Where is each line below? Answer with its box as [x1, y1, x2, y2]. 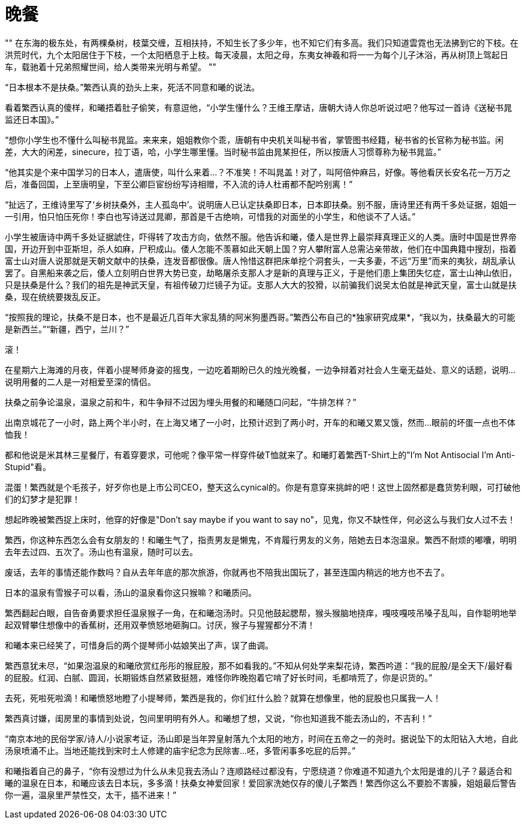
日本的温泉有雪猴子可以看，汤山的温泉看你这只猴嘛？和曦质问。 [5, 587, 257, 598]
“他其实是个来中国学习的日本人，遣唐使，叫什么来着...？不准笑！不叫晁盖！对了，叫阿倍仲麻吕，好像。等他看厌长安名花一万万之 [5, 166, 511, 177]
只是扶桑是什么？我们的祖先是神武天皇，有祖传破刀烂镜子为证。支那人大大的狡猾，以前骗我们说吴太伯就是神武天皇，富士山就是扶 [5, 279, 517, 290]
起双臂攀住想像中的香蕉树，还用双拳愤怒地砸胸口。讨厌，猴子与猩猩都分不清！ [5, 619, 315, 630]
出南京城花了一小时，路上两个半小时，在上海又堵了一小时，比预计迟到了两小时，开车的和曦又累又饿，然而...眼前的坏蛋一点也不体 [5, 417, 516, 428]
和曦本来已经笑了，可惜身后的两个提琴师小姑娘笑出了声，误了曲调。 [5, 640, 273, 650]
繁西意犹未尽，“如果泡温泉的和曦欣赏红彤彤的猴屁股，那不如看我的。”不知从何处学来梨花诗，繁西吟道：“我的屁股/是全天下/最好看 [5, 660, 513, 671]
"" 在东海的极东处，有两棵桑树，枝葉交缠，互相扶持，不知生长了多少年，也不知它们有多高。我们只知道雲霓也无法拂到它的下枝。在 [5, 37, 518, 48]
